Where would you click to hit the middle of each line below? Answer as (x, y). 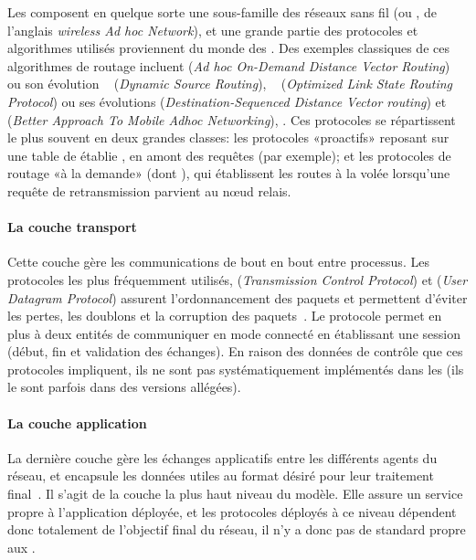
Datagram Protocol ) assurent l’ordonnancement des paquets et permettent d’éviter (238, 297)
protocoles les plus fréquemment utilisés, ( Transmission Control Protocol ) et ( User (238, 279)
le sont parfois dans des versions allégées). (124, 387)
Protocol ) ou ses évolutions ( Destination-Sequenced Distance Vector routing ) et (227, 101)
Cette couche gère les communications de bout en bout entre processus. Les (218, 262)
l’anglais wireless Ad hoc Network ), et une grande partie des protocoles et (213, 30)
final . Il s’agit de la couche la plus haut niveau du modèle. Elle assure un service (235, 494)
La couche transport (72, 227)
